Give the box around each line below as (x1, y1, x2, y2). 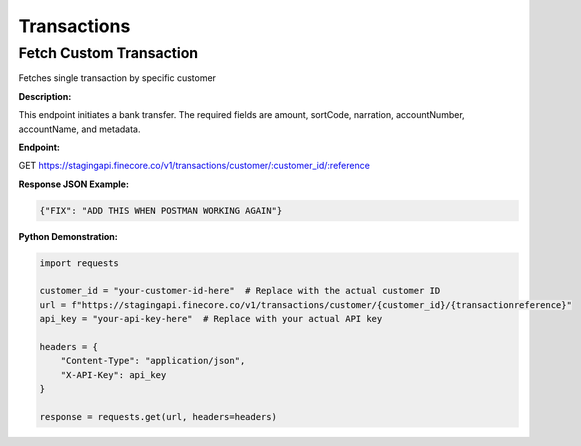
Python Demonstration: (18, 230, 119, 242)
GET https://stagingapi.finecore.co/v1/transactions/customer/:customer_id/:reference (18, 160, 370, 172)
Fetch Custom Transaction (18, 44, 199, 62)
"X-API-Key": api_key (60, 369, 167, 380)
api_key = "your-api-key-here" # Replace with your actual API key (39, 313, 383, 325)
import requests (39, 257, 120, 269)
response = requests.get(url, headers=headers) (39, 411, 277, 422)
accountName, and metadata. (18, 123, 141, 135)
